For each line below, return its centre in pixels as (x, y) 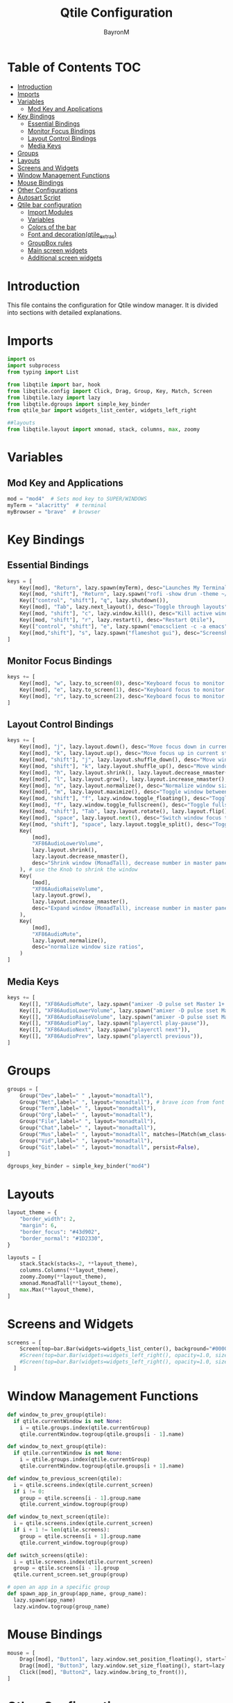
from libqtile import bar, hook (54, 384)
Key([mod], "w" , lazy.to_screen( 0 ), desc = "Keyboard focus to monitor (122, 683)
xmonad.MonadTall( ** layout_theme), (71, 1284)
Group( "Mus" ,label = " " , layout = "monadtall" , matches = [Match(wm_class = (124, 1134)
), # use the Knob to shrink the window (79, 870)
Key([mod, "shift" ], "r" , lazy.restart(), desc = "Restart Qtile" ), (118, 620)
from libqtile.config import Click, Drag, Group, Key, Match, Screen (110, 391)
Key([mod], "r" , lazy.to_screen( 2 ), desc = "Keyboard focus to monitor (122, 696)
